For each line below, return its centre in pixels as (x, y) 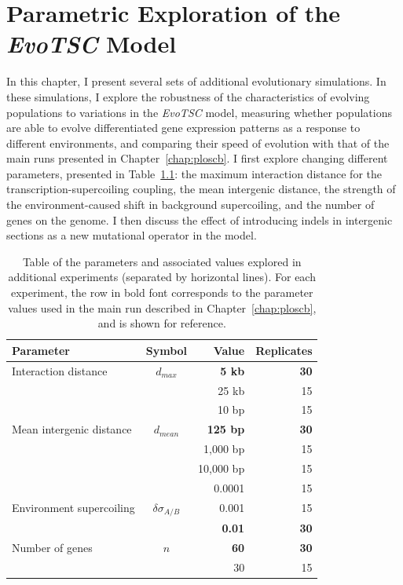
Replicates (284, 350)
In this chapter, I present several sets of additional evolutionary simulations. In (196, 81)
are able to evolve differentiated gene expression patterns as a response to (183, 128)
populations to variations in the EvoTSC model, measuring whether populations (199, 112)
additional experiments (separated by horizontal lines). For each (162, 277)
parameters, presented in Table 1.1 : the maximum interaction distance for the (194, 173)
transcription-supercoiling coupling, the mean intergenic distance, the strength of (201, 189)
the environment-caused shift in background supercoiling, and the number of (191, 205)
